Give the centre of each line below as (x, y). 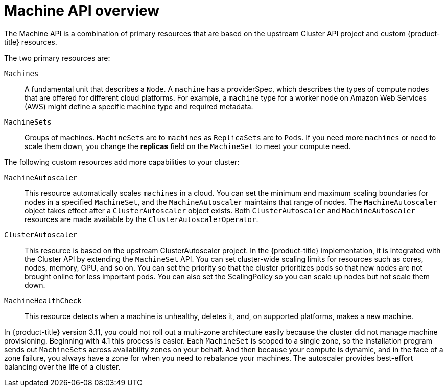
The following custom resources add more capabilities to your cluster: (122, 162)
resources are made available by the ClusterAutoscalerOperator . (142, 219)
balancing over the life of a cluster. (62, 366)
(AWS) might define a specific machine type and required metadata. (139, 106)
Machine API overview (82, 11)
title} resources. (31, 42)
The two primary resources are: (57, 58)
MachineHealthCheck (43, 300)
